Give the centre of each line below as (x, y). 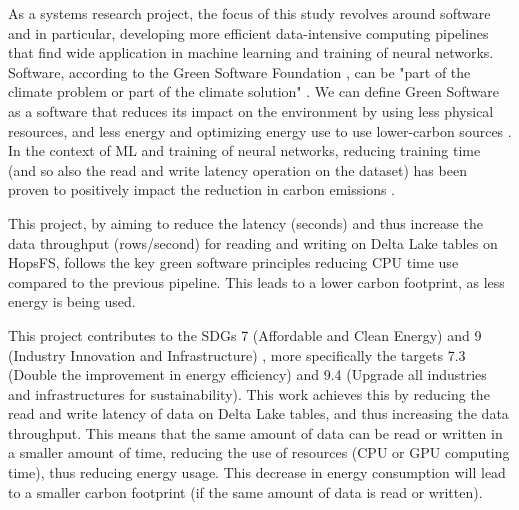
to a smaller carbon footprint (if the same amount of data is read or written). (245, 491)
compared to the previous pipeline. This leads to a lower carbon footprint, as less (256, 281)
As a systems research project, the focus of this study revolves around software (249, 13)
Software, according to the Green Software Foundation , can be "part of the (239, 71)
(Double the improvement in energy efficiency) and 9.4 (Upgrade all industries (247, 374)
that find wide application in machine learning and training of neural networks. (251, 52)
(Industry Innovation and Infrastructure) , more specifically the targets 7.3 (237, 354)
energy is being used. (72, 301)
